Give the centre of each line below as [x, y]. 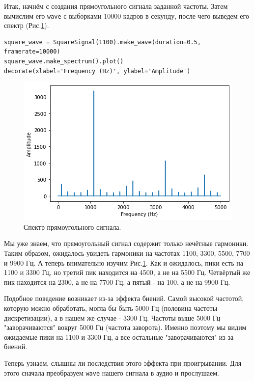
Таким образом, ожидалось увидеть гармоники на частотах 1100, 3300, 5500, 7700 [127, 253]
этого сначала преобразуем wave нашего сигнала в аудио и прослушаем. [112, 372]
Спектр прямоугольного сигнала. [72, 227]
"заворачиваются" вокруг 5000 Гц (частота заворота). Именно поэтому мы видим [125, 327]
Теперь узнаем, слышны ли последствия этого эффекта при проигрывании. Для [123, 363]
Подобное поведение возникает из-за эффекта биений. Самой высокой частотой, [124, 298]
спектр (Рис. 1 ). [27, 25]
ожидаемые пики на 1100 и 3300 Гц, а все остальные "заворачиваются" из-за [119, 337]
